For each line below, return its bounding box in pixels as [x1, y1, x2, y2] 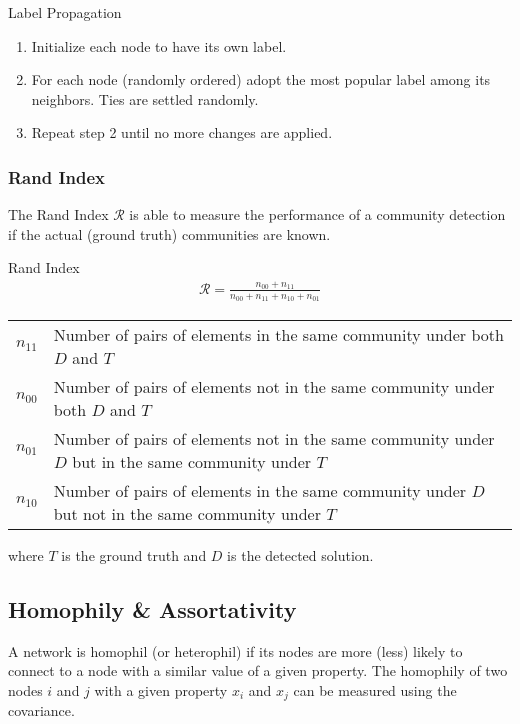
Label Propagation [8, 2, 122, 22]
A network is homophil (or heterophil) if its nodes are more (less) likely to [8, 640, 463, 661]
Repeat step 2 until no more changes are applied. [31, 122, 333, 143]
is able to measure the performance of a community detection [129, 204, 506, 225]
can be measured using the [293, 679, 457, 700]
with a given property [94, 679, 228, 700]
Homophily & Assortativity [8, 593, 297, 624]
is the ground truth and [61, 544, 207, 565]
